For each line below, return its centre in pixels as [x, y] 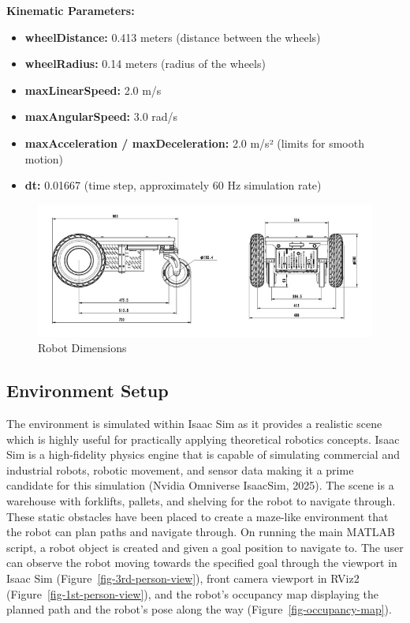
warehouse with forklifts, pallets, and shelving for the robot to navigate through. [201, 501]
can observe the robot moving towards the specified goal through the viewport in [202, 563]
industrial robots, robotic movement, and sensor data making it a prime [180, 469]
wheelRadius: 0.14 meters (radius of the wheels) [145, 64]
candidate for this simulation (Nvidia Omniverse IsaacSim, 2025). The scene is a [200, 485]
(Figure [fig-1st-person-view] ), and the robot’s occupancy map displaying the [193, 593]
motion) [44, 158]
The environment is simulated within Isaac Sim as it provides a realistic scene [194, 424]
